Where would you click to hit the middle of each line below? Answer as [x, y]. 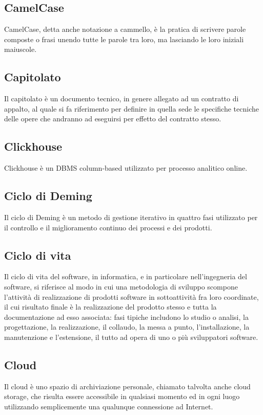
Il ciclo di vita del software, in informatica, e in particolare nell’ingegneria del [126, 276]
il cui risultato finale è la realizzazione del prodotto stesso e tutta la [110, 307]
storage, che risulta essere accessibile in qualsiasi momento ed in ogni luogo [122, 396]
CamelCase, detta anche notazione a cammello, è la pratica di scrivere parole [125, 29]
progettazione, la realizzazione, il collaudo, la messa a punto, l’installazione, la [127, 327]
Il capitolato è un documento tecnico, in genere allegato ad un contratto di [122, 98]
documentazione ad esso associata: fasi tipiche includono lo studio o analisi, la [126, 317]
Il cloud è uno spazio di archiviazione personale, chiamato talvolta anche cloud [127, 386]
